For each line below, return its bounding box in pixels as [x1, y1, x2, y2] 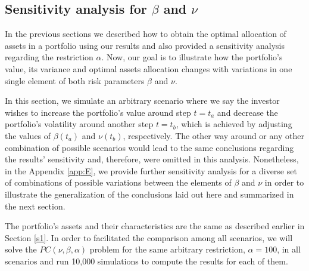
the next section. [5, 199, 65, 212]
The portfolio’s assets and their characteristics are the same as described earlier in [5, 220, 305, 232]
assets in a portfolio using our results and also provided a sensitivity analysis [5, 39, 285, 51]
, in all [277, 243, 301, 255]
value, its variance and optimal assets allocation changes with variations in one [5, 62, 292, 75]
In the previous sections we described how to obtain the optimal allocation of [5, 27, 286, 40]
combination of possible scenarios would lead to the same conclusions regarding [5, 141, 294, 153]
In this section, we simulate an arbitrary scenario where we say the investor [5, 94, 280, 107]
